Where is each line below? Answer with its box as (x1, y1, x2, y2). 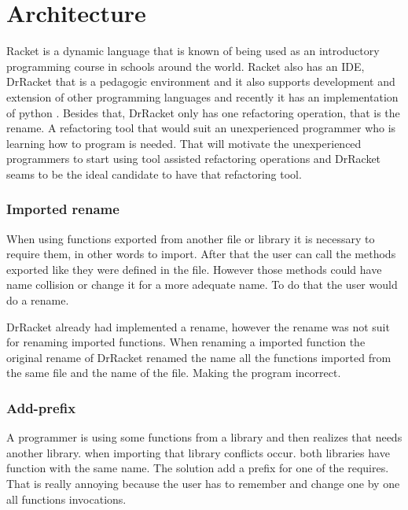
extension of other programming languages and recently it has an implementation (6, 88, 399, 105)
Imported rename (6, 199, 119, 219)
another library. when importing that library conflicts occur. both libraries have (6, 444, 390, 460)
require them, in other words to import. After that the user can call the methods (6, 246, 396, 262)
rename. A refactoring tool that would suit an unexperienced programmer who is (6, 120, 396, 136)
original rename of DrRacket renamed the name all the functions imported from (6, 349, 391, 365)
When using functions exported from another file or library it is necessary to (6, 230, 375, 246)
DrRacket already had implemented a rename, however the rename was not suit (6, 318, 390, 334)
